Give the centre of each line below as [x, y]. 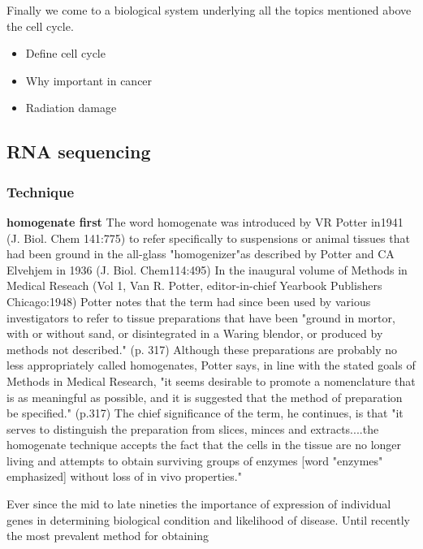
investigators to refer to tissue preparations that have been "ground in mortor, [201, 317]
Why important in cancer [89, 80]
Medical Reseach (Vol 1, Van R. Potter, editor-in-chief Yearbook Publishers [194, 285]
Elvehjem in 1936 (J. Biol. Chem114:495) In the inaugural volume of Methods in [207, 269]
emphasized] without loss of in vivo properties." [124, 476]
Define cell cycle [65, 53]
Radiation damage [71, 108]
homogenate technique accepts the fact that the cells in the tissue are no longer [204, 445]
